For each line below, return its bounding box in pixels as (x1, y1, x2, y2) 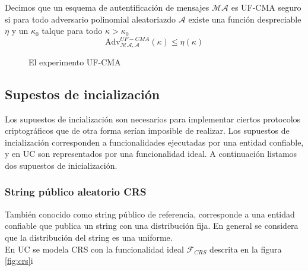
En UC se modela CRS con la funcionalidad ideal (5, 242, 184, 255)
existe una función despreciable (188, 12, 301, 25)
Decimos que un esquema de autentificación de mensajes (5, 1, 209, 13)
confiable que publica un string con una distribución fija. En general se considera (5, 219, 299, 232)
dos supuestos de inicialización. (5, 159, 118, 171)
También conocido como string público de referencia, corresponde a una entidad (5, 207, 295, 220)
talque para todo (42, 24, 103, 37)
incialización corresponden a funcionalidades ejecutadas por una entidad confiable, (5, 135, 304, 148)
